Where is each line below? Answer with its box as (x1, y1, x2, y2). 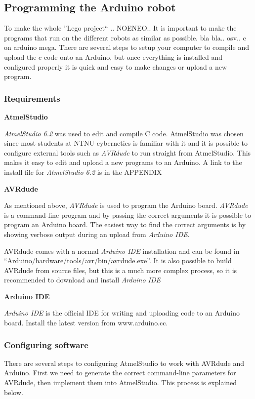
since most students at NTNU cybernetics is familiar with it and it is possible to (4, 138, 248, 148)
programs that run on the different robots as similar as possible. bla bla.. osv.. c (4, 32, 246, 42)
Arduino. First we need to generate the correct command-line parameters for (4, 367, 236, 378)
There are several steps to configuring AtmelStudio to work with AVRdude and (4, 358, 244, 368)
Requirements (4, 92, 60, 104)
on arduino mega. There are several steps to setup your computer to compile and (4, 42, 249, 52)
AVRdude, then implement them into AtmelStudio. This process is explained (4, 377, 237, 388)
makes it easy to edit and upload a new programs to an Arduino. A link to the (4, 157, 242, 167)
